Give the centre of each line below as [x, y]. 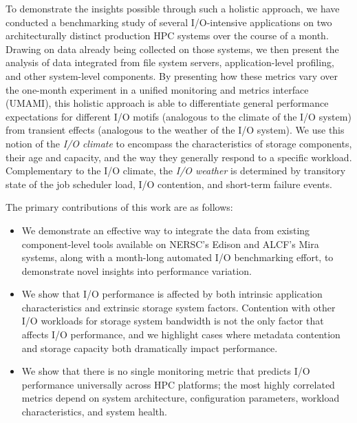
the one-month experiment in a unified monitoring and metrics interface [157, 89]
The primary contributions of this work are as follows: [119, 207]
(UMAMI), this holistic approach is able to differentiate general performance [167, 103]
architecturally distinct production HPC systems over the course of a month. [167, 35]
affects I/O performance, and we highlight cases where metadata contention [181, 334]
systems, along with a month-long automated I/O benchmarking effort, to [177, 257]
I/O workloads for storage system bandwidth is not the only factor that [173, 321]
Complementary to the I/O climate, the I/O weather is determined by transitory [176, 171]
